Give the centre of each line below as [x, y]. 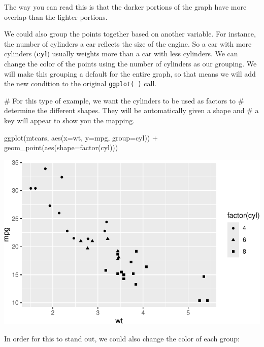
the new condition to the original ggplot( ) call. [80, 83]
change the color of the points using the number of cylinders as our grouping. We [130, 63]
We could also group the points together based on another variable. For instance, [130, 34]
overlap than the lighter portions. [56, 16]
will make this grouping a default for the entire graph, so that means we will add [130, 73]
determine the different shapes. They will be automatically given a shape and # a [131, 110]
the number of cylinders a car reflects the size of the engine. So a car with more [128, 43]
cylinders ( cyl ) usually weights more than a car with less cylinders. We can [121, 54]
